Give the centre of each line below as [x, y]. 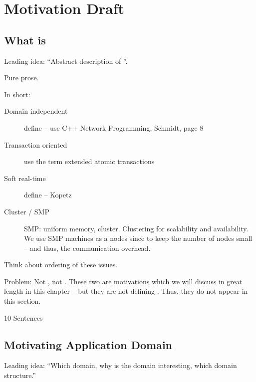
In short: [17, 94]
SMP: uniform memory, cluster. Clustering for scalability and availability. [136, 228]
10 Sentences [23, 317]
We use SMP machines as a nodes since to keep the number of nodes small [138, 238]
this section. [22, 301]
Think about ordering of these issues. [61, 265]
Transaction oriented [36, 144]
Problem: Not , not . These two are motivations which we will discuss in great [123, 281]
